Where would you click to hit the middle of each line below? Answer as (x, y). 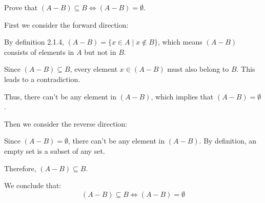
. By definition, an (228, 141)
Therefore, (20, 168)
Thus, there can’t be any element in (60, 96)
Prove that (21, 7)
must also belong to (198, 69)
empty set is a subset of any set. (55, 150)
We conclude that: (33, 185)
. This (246, 69)
